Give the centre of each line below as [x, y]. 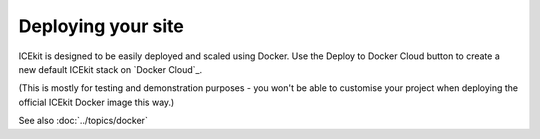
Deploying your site [101, 26]
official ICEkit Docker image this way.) [96, 102]
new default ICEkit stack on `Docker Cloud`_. [110, 69]
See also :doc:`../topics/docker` [83, 121]
